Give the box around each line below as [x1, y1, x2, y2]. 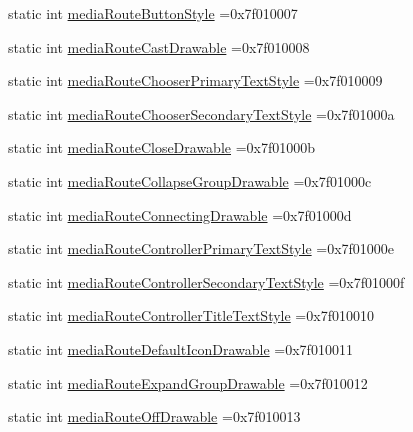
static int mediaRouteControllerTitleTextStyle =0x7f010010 [8, 305, 374, 326]
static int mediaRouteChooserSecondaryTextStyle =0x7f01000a [8, 103, 395, 124]
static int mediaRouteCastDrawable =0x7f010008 [8, 36, 310, 57]
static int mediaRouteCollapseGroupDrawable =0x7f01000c [8, 170, 372, 191]
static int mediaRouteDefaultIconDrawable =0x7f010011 [8, 338, 353, 359]
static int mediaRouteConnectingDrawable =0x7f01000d [8, 204, 352, 225]
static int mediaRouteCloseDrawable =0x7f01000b [8, 137, 316, 158]
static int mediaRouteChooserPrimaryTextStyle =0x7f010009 [8, 70, 383, 91]
